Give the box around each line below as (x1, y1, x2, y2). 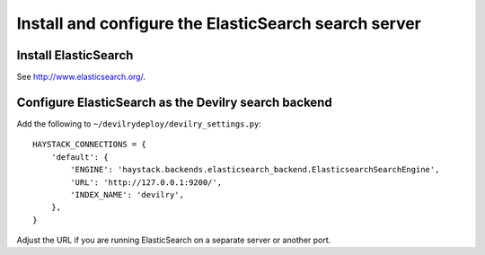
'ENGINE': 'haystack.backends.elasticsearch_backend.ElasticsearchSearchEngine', (70, 164, 440, 175)
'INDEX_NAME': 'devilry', (70, 189, 184, 199)
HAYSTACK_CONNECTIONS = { (32, 139, 147, 150)
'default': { (50, 152, 109, 162)
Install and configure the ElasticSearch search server (16, 13, 422, 33)
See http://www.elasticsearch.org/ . (16, 72, 145, 83)
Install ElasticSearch (16, 48, 134, 63)
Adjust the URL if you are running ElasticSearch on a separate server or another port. (16, 234, 331, 246)
